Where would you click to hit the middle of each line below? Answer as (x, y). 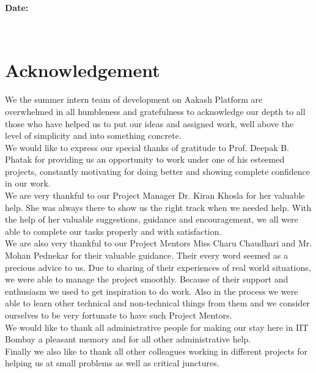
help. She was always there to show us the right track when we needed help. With (158, 207)
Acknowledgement (83, 70)
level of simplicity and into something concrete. (93, 135)
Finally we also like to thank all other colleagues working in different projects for (156, 351)
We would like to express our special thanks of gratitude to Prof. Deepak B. (147, 147)
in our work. (28, 183)
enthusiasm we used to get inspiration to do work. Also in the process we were (152, 291)
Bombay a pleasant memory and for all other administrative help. (128, 339)
